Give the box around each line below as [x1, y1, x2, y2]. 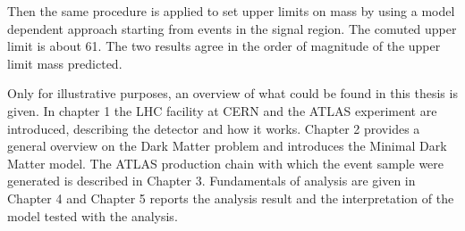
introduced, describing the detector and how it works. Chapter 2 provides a [7, 119, 420, 137]
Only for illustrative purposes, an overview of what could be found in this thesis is [7, 84, 458, 103]
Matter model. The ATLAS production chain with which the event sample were [7, 153, 444, 172]
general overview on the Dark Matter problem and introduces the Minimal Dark [7, 136, 447, 155]
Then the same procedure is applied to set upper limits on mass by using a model [7, 2, 455, 20]
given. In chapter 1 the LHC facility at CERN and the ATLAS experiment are [7, 101, 437, 120]
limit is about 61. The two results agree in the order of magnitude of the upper [7, 37, 441, 55]
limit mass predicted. [7, 54, 123, 72]
